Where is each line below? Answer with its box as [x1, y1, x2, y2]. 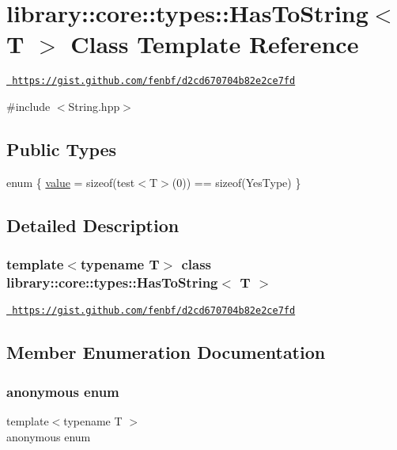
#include [6, 97, 51, 114]
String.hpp [68, 97, 120, 114]
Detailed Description [6, 212, 180, 237]
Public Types [6, 136, 117, 161]
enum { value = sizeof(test [6, 174, 135, 190]
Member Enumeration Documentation [6, 340, 326, 364]
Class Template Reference [70, 28, 359, 60]
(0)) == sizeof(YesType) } [172, 174, 301, 190]
